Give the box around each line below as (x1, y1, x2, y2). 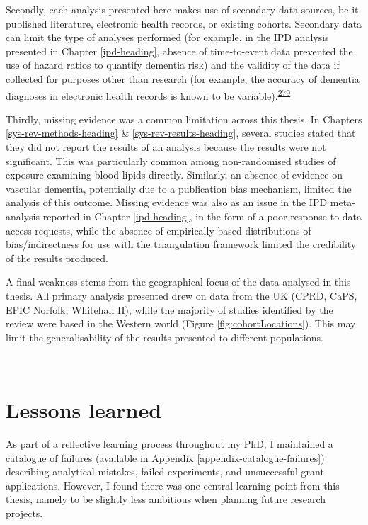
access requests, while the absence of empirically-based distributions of (6, 222, 311, 237)
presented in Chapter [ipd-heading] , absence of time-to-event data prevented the (6, 43, 353, 58)
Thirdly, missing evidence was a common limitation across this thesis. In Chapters (6, 111, 362, 126)
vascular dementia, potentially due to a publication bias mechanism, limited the (6, 181, 352, 196)
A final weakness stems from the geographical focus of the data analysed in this (6, 274, 351, 289)
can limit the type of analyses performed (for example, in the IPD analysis (6, 30, 329, 45)
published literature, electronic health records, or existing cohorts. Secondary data (6, 16, 362, 30)
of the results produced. (6, 250, 108, 265)
